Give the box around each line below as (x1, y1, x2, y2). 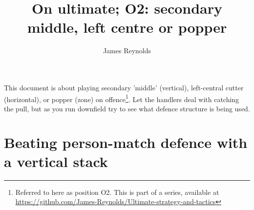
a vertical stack (4, 151, 108, 171)
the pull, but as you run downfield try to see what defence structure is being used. (4, 103, 250, 113)
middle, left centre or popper (27, 17, 227, 37)
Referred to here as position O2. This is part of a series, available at (15, 187, 219, 197)
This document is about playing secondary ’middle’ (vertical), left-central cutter (4, 82, 244, 92)
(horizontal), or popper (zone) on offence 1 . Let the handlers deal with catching (4, 92, 239, 104)
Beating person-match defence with (4, 132, 248, 152)
